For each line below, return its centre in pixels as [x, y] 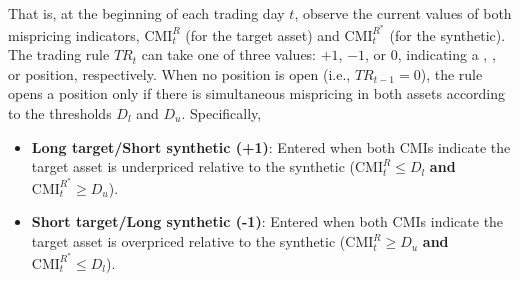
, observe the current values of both [403, 13]
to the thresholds [60, 113]
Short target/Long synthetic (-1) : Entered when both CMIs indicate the [267, 221]
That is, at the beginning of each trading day [146, 13]
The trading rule [59, 54]
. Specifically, [221, 113]
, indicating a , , [446, 54]
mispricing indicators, [74, 34]
